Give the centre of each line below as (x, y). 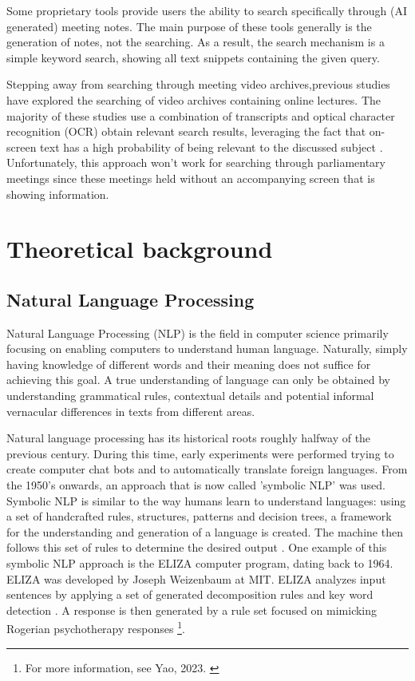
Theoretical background (140, 249)
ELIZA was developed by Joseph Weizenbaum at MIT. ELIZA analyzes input (196, 578)
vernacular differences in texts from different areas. (131, 411)
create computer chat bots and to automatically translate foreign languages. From (207, 469)
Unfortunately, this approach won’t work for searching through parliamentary (196, 162)
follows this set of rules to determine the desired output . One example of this (197, 547)
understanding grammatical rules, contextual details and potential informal (190, 396)
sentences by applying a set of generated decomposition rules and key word (190, 594)
